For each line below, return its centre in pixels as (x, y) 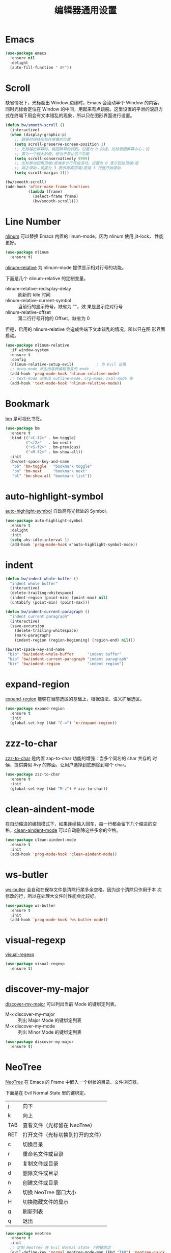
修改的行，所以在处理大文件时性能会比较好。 (52, 896)
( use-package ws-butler (31, 905)
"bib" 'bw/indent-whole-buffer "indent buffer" (65, 654)
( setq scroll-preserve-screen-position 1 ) (60, 144)
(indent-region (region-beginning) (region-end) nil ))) (75, 640)
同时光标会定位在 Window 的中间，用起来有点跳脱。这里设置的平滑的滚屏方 (84, 109)
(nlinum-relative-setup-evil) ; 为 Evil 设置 (68, 364)
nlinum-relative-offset (28, 312)
